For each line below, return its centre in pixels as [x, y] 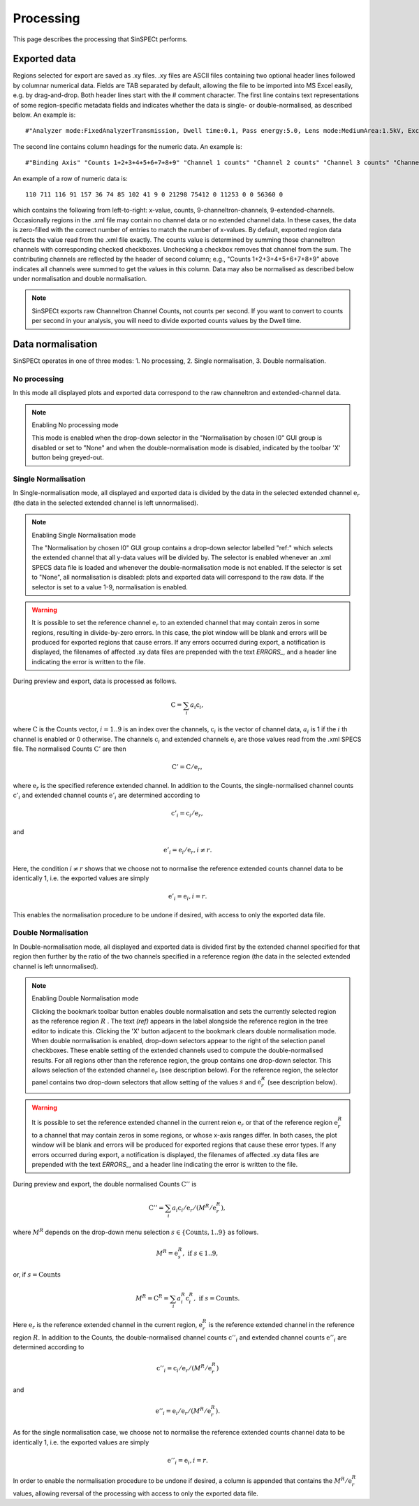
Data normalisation [55, 344]
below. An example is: [44, 115]
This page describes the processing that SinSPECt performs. [100, 39]
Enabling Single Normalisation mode [84, 535]
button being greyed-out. [68, 457]
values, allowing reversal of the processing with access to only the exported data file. [135, 1493]
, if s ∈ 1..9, [200, 1253]
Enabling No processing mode [75, 425]
